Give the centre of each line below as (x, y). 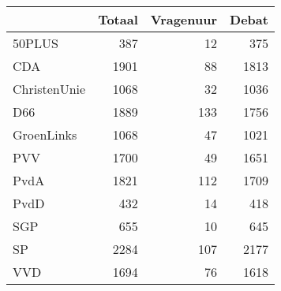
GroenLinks (45, 134)
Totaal (118, 19)
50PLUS (36, 43)
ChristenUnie (49, 89)
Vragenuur (184, 19)
